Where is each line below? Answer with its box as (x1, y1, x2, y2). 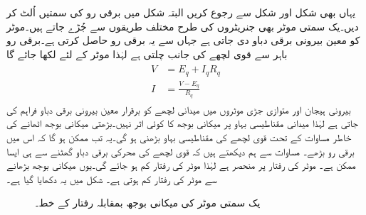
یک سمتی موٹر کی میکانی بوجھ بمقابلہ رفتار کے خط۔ (35, 195, 261, 210)
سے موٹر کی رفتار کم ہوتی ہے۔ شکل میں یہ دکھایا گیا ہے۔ (6, 171, 217, 186)
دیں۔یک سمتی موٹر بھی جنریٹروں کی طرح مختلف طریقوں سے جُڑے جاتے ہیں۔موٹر (6, 18, 359, 33)
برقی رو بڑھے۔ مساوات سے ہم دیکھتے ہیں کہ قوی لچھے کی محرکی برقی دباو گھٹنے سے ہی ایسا (6, 143, 355, 158)
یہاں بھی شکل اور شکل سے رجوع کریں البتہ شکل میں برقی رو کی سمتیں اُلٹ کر (6, 5, 356, 19)
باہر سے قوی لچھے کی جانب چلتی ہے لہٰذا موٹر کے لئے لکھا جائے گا (6, 46, 288, 61)
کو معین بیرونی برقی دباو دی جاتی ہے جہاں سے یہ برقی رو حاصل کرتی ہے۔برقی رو (6, 33, 360, 48)
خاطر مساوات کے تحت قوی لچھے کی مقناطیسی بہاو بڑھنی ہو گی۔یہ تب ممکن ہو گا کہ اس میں (6, 130, 352, 145)
